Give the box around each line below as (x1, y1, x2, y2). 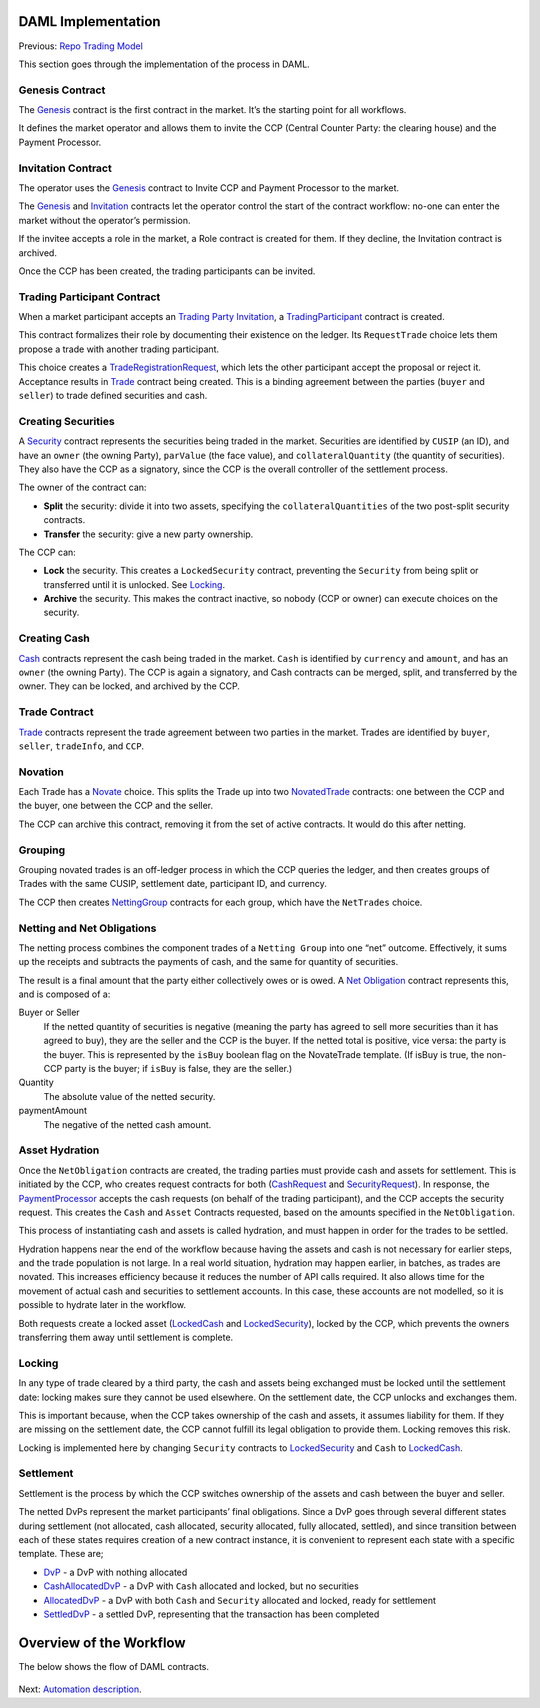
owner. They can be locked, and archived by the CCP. (18, 680, 240, 692)
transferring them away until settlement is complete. (18, 1331, 234, 1344)
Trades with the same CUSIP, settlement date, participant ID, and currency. (18, 878, 327, 890)
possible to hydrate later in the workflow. (18, 1299, 187, 1311)
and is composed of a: (18, 988, 111, 1000)
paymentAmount (18, 1105, 87, 1117)
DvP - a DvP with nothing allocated (43, 1566, 188, 1578)
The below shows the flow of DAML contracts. (18, 1660, 210, 1672)
